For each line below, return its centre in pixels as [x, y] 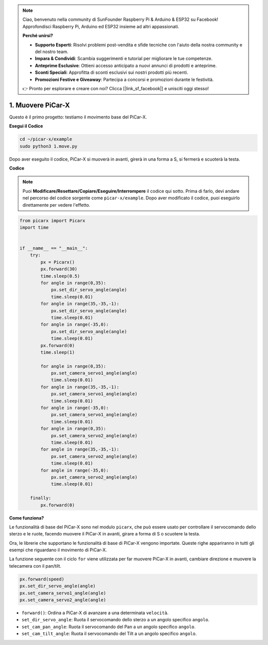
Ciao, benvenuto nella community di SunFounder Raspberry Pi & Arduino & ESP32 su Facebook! [120, 19]
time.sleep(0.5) [60, 276]
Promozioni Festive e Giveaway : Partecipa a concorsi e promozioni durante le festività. [124, 79]
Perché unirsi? [38, 36]
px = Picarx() [58, 262]
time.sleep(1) [58, 352]
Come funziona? [27, 518]
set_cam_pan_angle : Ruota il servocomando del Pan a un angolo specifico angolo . [109, 627]
